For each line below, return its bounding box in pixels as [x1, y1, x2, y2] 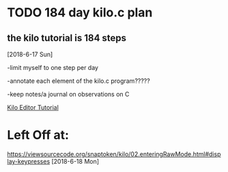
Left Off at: [7, 127, 70, 143]
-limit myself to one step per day [7, 64, 99, 71]
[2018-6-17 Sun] [7, 50, 53, 58]
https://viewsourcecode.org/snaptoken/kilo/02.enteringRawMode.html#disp [7, 149, 221, 158]
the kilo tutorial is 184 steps [7, 32, 127, 44]
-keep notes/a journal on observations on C [7, 90, 130, 98]
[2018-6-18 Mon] [51, 157, 100, 165]
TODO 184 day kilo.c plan [7, 5, 153, 21]
